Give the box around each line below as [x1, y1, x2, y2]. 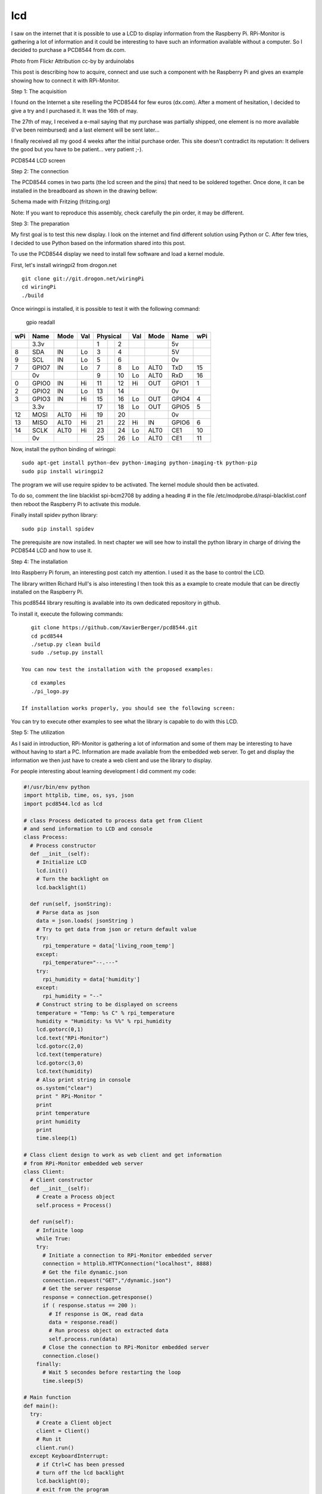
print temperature [36, 1110, 90, 1117]
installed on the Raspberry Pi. [11, 588, 83, 595]
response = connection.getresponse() [42, 1294, 153, 1300]
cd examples [30, 679, 66, 687]
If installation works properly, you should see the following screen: [21, 705, 236, 711]
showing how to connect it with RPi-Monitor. [11, 76, 120, 84]
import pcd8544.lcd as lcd [23, 800, 103, 807]
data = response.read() [48, 1318, 119, 1325]
